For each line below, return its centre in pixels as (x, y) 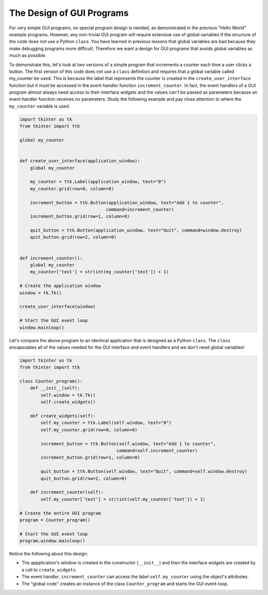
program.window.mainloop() (52, 541)
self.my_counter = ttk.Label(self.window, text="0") (106, 423)
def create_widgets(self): (63, 416)
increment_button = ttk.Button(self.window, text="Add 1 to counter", (128, 444)
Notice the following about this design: (49, 554)
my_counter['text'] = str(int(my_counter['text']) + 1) (100, 272)
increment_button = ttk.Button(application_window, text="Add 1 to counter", (127, 203)
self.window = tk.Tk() (68, 395)
